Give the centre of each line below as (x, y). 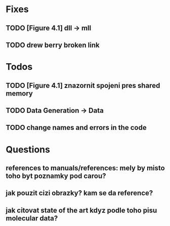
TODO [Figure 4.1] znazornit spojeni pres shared (83, 85)
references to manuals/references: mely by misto (85, 168)
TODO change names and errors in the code (76, 128)
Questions (28, 149)
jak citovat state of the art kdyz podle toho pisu (81, 210)
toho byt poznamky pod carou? (56, 176)
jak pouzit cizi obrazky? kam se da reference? (79, 193)
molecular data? (32, 218)
